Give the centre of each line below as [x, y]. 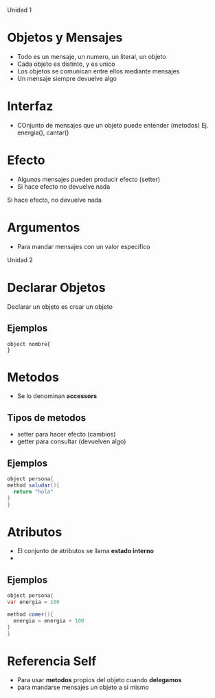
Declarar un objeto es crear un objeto [60, 306]
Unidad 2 [20, 259]
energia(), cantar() [43, 132]
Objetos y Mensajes [65, 38]
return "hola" [33, 491]
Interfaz [30, 106]
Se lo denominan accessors [57, 396]
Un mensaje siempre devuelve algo [67, 78]
